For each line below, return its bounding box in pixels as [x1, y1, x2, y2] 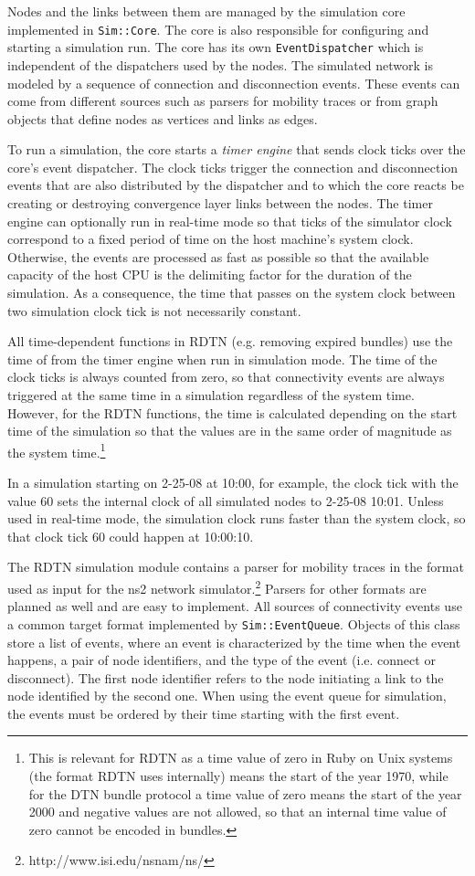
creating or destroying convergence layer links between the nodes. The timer [7, 194, 433, 213]
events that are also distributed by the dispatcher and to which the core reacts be [7, 175, 464, 195]
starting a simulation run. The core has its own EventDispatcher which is [7, 37, 424, 57]
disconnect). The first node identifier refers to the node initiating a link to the [7, 668, 444, 687]
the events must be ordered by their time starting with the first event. [7, 703, 400, 723]
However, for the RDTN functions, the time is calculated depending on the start [7, 403, 458, 422]
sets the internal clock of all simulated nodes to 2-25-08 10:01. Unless [57, 491, 444, 510]
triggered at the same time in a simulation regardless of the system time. [7, 385, 415, 404]
